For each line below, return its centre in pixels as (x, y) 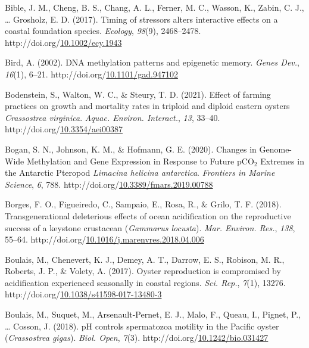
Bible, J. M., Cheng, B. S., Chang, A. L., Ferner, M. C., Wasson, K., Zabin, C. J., (154, 7)
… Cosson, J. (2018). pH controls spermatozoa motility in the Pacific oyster (142, 326)
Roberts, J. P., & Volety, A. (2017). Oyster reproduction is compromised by (143, 271)
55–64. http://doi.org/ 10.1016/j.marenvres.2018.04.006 (104, 239)
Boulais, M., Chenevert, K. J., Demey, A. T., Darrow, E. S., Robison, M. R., (145, 259)
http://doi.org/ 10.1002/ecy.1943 (63, 42)
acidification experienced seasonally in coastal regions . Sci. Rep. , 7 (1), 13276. (145, 282)
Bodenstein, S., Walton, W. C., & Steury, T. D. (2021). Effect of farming (138, 94)
